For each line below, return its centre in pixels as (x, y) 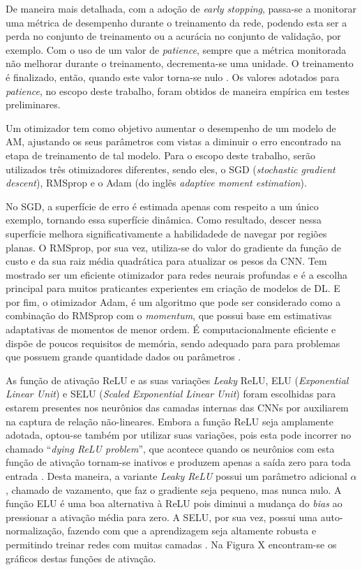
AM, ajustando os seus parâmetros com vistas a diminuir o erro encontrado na (174, 141)
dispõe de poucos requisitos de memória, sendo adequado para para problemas (173, 343)
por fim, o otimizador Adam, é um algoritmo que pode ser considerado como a (173, 301)
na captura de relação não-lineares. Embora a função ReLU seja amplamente (169, 421)
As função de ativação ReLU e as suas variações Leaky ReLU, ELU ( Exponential (177, 380)
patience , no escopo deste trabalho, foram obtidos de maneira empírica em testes (178, 90)
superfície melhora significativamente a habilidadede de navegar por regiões (166, 233)
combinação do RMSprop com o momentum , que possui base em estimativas (169, 315)
